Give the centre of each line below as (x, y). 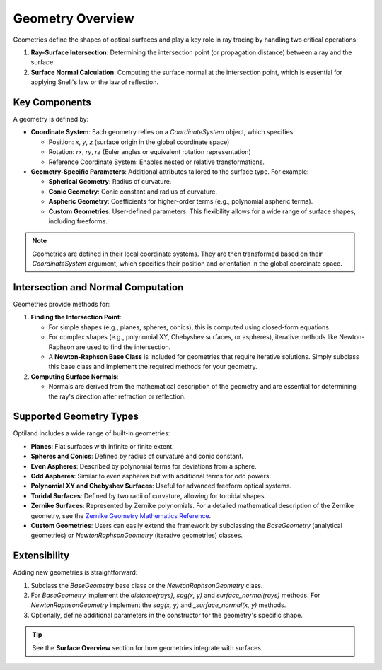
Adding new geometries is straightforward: (75, 572)
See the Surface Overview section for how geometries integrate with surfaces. (147, 647)
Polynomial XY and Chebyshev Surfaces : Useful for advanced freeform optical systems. (161, 486)
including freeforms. (78, 221)
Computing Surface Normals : (75, 376)
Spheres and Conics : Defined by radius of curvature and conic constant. (137, 457)
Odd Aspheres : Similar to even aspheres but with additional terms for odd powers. (151, 476)
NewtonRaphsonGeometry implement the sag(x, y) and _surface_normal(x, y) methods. (158, 605)
